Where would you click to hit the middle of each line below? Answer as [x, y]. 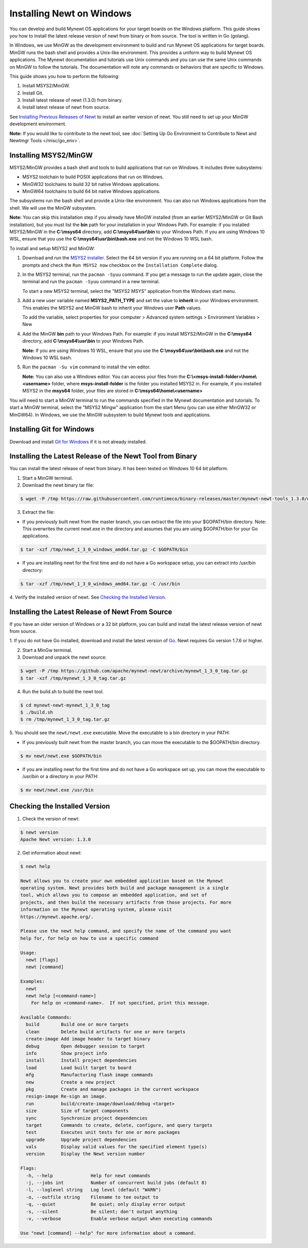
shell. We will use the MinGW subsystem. [53, 208]
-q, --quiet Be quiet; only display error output [106, 1204]
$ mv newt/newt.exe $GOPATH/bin [61, 756]
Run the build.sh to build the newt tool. [63, 692]
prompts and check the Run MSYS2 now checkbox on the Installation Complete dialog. [120, 265]
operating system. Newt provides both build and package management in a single [124, 888]
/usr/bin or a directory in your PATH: [60, 776]
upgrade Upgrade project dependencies [81, 1140]
